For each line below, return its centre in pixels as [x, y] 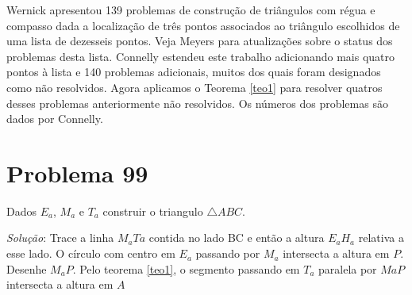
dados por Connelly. [55, 119]
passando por [228, 253]
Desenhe [27, 268]
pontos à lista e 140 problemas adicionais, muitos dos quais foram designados [194, 72]
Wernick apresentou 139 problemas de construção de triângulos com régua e [191, 10]
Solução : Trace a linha [60, 238]
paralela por [348, 268]
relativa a [381, 238]
